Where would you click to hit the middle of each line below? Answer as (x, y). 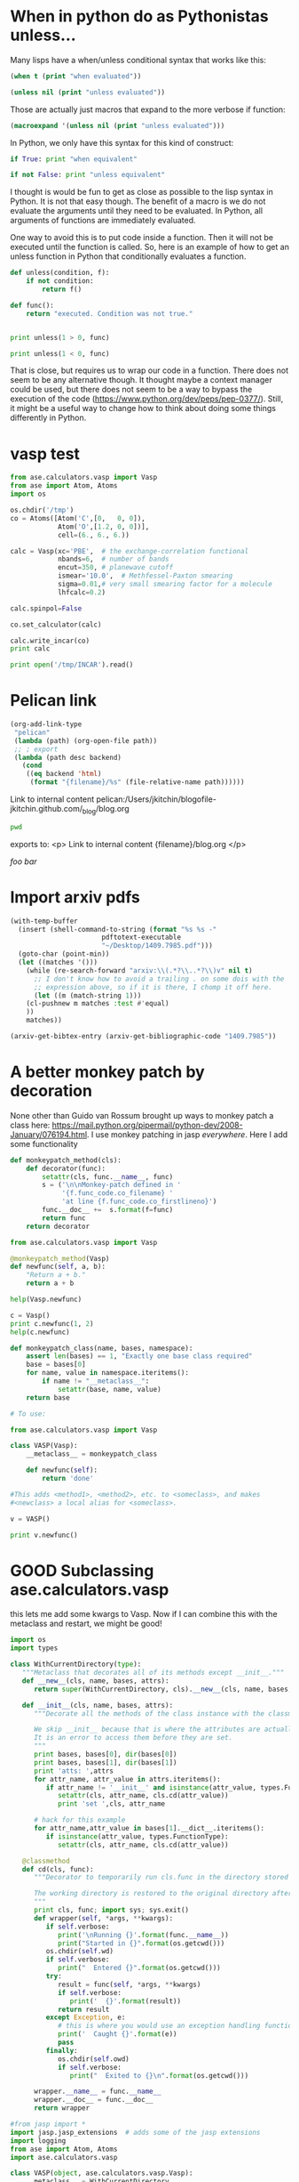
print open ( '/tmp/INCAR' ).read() (72, 665)
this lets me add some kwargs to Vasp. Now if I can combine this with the (144, 1614)
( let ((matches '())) (58, 963)
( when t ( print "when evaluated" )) (76, 76)
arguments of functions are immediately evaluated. (103, 221)
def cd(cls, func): (58, 1869)
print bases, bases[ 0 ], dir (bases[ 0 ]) (105, 1755)
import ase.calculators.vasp (64, 2157)
